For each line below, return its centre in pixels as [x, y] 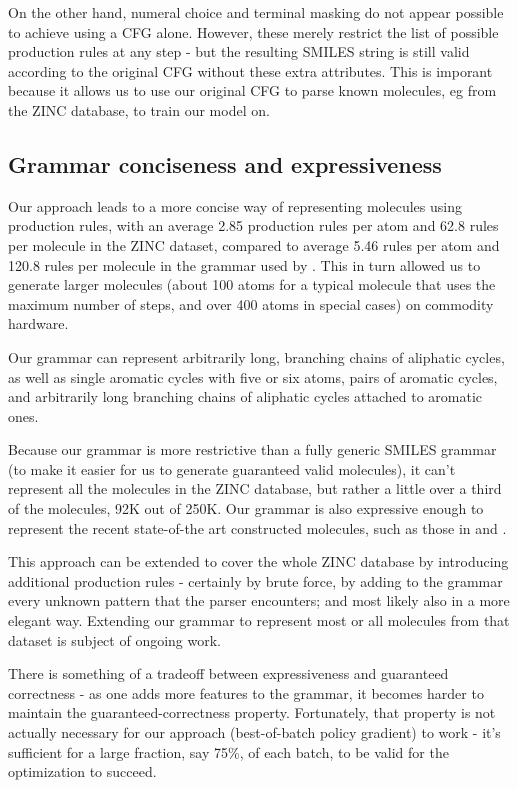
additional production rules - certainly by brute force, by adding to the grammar [255, 580]
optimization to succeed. [82, 771]
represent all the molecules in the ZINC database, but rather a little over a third [255, 488]
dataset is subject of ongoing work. [114, 639]
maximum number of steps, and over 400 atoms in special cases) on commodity [251, 303]
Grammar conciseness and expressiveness [225, 163]
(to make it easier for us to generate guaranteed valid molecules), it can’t [232, 468]
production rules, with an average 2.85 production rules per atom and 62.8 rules [253, 225]
